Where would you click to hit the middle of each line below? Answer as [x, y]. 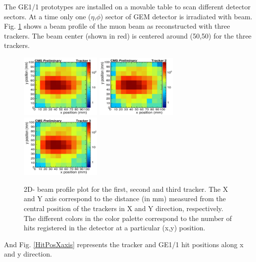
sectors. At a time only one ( [48, 16]
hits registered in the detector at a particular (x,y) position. [115, 228]
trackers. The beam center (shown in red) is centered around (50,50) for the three [128, 35]
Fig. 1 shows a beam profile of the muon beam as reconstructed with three [117, 26]
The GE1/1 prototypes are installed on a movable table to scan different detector [128, 6]
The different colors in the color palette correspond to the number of [128, 218]
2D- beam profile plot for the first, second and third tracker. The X [126, 189]
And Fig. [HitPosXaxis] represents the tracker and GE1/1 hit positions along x [124, 244]
